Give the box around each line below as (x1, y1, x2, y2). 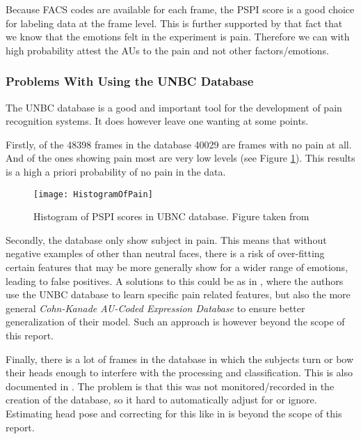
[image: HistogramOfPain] (33, 189, 153, 199)
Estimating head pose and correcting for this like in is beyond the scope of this (6, 406, 342, 420)
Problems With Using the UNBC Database (6, 72, 254, 90)
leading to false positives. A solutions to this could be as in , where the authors (6, 273, 344, 288)
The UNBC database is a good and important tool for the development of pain (6, 100, 342, 114)
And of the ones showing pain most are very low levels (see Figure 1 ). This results (6, 151, 355, 165)
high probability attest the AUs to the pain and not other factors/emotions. (6, 43, 329, 57)
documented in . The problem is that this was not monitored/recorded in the (6, 378, 335, 393)
